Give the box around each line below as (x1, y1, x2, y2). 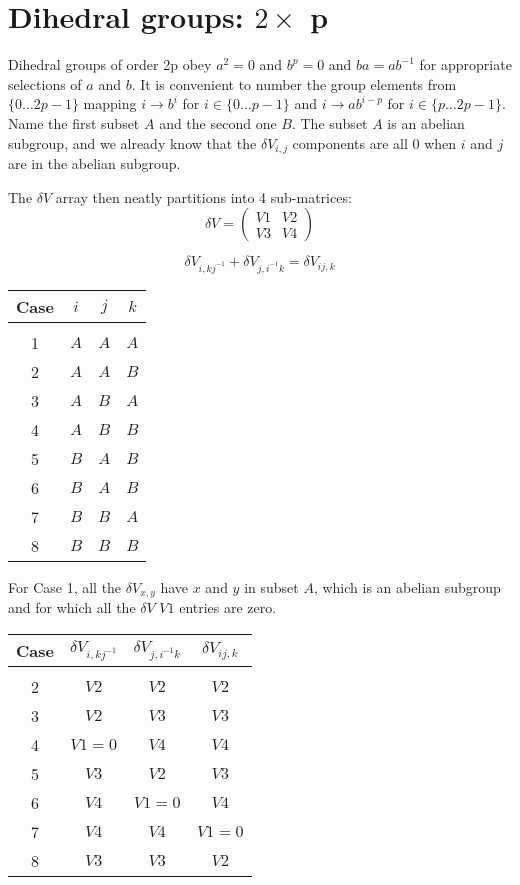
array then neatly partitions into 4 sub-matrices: (55, 186, 352, 207)
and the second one (159, 112, 277, 133)
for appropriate (419, 54, 512, 75)
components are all (292, 132, 408, 153)
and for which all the (8, 597, 136, 618)
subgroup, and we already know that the (8, 132, 257, 153)
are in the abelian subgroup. (8, 152, 181, 173)
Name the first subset (8, 112, 140, 133)
